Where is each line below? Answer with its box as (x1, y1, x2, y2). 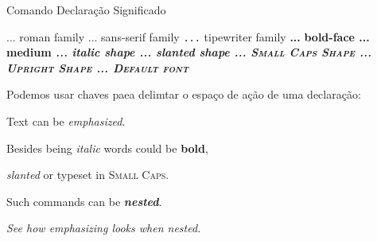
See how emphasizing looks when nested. (6, 220, 201, 236)
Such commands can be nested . (6, 192, 162, 209)
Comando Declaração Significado (6, 2, 166, 17)
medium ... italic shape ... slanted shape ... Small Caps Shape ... (6, 44, 371, 60)
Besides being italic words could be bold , (6, 139, 208, 156)
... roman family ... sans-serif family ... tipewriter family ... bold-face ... (6, 28, 370, 45)
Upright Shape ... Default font (6, 59, 188, 76)
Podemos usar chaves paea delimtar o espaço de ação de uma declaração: (6, 86, 361, 103)
